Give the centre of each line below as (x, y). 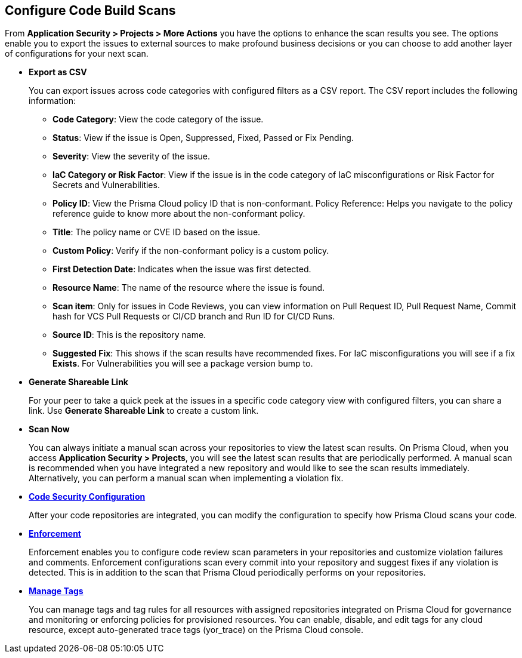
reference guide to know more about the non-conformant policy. (179, 214)
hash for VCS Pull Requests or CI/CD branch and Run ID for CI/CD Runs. (194, 316)
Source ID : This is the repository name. (129, 335)
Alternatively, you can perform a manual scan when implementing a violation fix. (186, 478)
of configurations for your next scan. (77, 54)
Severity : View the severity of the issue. (132, 156)
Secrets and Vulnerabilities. (106, 185)
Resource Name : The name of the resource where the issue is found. (189, 288)
